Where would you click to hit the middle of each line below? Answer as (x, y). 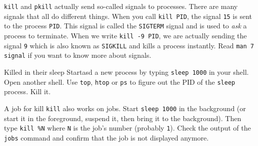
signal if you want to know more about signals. (78, 55)
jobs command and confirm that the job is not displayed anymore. (106, 137)
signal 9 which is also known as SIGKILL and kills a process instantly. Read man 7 (129, 45)
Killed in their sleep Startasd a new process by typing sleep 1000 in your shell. (126, 72)
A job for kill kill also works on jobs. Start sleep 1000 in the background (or (125, 108)
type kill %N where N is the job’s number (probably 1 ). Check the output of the (127, 128)
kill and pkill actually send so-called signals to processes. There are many (121, 6)
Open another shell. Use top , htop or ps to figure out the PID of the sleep (120, 81)
